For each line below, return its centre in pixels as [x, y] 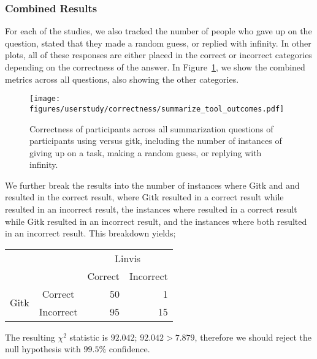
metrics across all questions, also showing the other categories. [122, 79]
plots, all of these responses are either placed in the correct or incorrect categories [158, 55]
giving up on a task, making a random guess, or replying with [146, 152]
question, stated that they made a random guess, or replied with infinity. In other [158, 43]
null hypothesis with [43, 349]
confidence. [129, 349]
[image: [45, 99]
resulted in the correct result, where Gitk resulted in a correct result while [144, 197]
